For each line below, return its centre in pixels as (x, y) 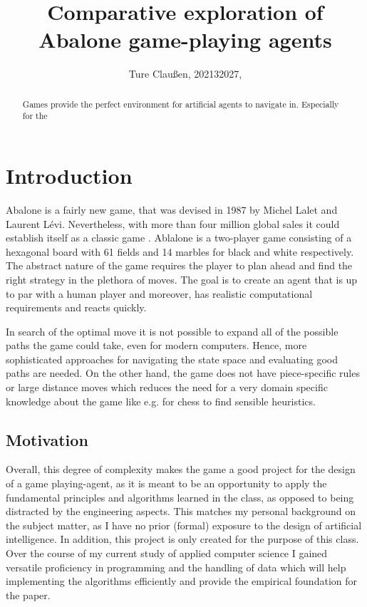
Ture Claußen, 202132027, (185, 74)
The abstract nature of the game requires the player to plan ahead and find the (179, 265)
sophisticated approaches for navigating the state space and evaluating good (172, 359)
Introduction (69, 176)
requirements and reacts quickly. (76, 307)
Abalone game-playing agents (185, 40)
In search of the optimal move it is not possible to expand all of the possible (172, 331)
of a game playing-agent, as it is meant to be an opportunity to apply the (166, 483)
